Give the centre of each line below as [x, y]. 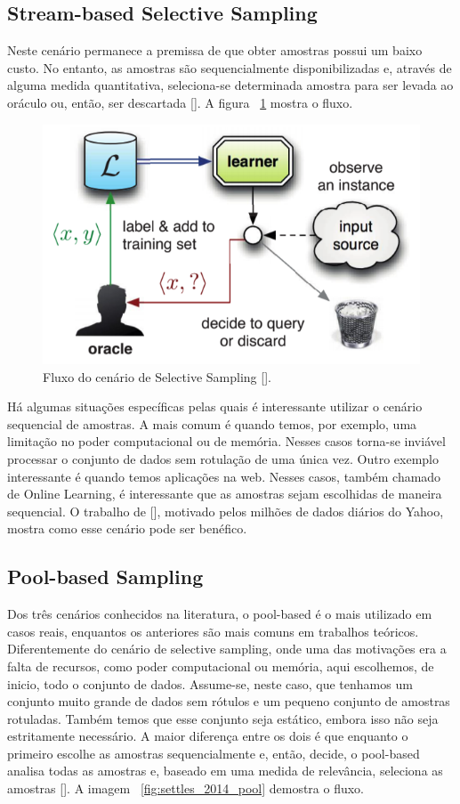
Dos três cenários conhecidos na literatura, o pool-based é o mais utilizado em [220, 614]
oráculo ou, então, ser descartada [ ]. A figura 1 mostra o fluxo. [180, 102]
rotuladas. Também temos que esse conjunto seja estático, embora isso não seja [223, 718]
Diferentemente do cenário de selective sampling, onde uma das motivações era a [227, 649]
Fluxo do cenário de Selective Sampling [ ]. [157, 376]
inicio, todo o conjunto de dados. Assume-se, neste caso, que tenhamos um [210, 683]
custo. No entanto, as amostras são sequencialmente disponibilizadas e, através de [230, 67]
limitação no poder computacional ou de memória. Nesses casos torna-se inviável [226, 441]
